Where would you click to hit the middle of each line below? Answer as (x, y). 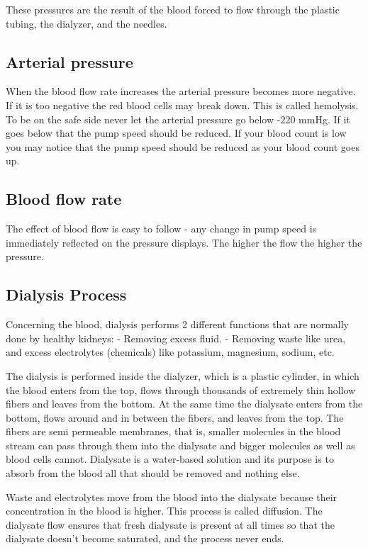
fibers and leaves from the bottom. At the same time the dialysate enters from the (184, 404)
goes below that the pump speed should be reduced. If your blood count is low (176, 133)
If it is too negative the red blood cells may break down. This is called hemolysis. (182, 105)
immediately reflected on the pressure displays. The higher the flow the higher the (184, 242)
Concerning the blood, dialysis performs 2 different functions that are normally (177, 324)
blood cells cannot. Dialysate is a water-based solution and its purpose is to (170, 459)
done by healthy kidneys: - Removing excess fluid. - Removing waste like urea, (176, 338)
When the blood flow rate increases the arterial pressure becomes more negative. (181, 91)
